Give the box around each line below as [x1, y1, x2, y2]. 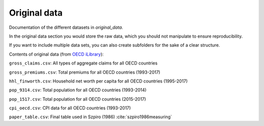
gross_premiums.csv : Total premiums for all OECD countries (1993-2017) [9, 69, 161, 75]
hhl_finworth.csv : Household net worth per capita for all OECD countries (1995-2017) [9, 78, 188, 84]
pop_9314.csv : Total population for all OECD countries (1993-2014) [9, 87, 147, 93]
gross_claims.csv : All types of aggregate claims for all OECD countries [9, 60, 158, 66]
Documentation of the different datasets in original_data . [9, 24, 123, 30]
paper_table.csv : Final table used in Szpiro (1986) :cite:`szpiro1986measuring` [9, 114, 172, 120]
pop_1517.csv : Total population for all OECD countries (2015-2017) [9, 96, 146, 102]
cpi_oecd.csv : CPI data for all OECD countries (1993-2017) [9, 105, 131, 111]
